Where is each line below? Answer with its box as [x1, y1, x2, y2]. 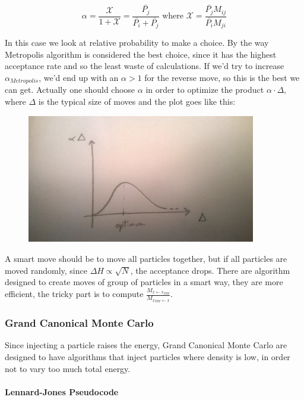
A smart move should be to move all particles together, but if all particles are [5, 252, 287, 265]
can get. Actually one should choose [5, 83, 135, 96]
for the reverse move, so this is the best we [144, 71, 300, 83]
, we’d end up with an [39, 71, 119, 83]
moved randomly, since [5, 264, 87, 276]
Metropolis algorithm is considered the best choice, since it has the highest [5, 48, 277, 60]
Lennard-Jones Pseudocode [5, 385, 119, 398]
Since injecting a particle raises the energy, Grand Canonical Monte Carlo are [5, 339, 287, 351]
